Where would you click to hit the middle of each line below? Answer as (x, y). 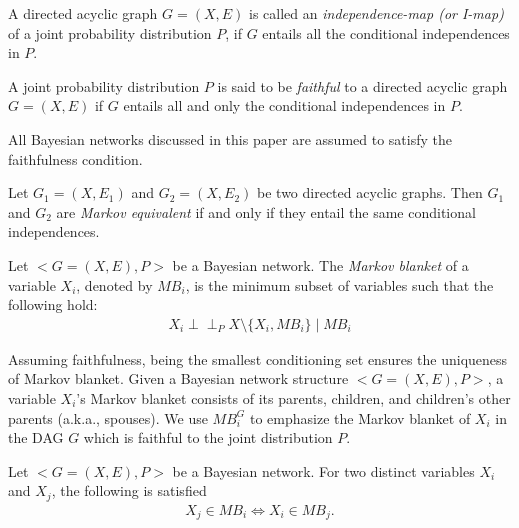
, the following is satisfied (129, 490)
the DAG (36, 437)
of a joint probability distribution (110, 32)
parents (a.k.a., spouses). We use (108, 417)
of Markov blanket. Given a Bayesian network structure (178, 378)
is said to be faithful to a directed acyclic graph (362, 85)
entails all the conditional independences (386, 32)
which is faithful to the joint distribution (208, 437)
